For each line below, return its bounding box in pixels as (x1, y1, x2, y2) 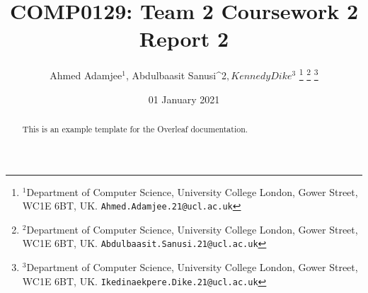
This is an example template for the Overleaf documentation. (22, 122, 248, 134)
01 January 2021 (148, 91, 220, 106)
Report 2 (139, 24, 229, 53)
